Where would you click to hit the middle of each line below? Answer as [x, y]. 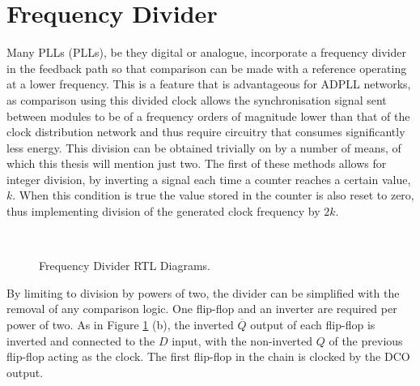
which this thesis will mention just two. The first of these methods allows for [197, 163]
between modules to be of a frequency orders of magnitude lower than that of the [208, 116]
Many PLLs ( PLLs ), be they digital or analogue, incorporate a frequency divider [206, 52]
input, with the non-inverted [242, 340]
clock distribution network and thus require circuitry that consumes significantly [206, 132]
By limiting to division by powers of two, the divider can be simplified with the [203, 292]
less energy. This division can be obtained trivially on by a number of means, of [204, 147]
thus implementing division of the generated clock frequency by [163, 211]
